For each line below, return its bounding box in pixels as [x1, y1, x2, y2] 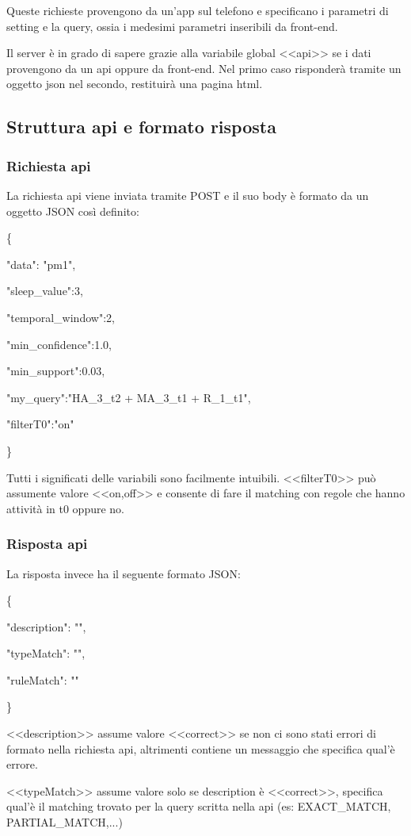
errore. [6, 756, 38, 773]
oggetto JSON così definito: [6, 202, 139, 219]
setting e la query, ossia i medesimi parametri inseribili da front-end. [6, 17, 338, 34]
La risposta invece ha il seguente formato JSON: [6, 565, 241, 581]
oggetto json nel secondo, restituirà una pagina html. [6, 75, 263, 92]
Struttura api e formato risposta [6, 114, 276, 139]
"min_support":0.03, [6, 362, 105, 379]
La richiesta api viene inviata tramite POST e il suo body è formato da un [6, 186, 369, 203]
